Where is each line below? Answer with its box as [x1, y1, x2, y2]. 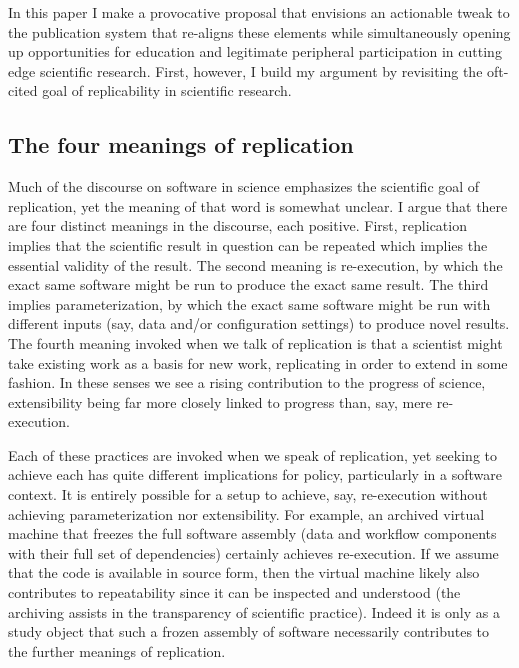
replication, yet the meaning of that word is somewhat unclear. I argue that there [8, 195, 508, 216]
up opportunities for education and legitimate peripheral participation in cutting [8, 41, 502, 62]
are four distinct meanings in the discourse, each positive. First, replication [8, 215, 467, 236]
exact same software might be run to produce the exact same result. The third [8, 274, 489, 295]
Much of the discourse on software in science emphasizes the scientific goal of [8, 176, 480, 197]
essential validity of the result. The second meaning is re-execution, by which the [8, 254, 503, 275]
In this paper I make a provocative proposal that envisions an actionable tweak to [8, 2, 510, 22]
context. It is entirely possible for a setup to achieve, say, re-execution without [8, 484, 488, 505]
